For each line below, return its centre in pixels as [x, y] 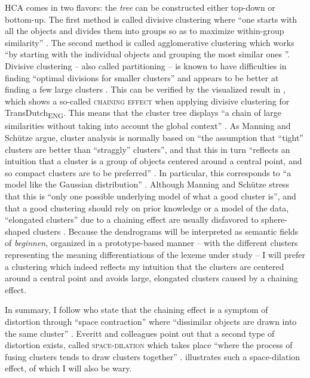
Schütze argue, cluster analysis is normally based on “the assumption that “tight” [154, 138]
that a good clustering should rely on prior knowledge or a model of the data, [147, 208]
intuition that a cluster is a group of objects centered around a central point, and [154, 161]
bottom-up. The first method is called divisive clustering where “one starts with [151, 19]
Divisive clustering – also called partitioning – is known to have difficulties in [146, 65]
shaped [18, 231]
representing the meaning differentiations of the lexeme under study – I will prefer [155, 254]
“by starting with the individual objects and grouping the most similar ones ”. [148, 54]
